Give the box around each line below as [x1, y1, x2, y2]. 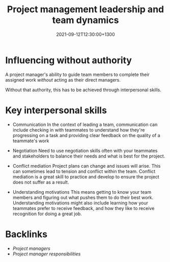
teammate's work [12, 138, 49, 144]
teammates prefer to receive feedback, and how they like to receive [12, 205, 155, 211]
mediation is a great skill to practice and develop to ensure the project [12, 173, 159, 179]
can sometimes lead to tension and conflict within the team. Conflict [12, 168, 156, 174]
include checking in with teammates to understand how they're [12, 126, 145, 133]
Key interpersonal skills [5, 104, 107, 116]
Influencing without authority [5, 55, 132, 66]
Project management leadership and [7, 4, 164, 15]
